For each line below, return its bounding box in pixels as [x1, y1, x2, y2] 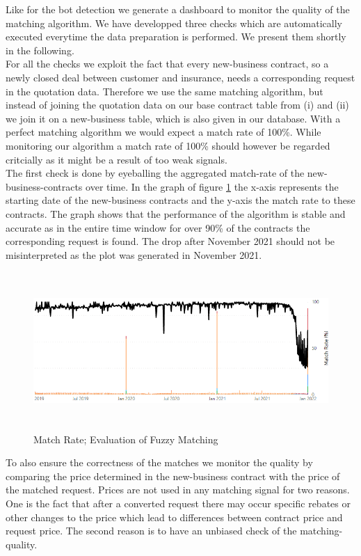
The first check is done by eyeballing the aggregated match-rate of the [6, 166, 305, 180]
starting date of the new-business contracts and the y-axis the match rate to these [6, 193, 355, 207]
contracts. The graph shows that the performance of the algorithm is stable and [6, 206, 346, 221]
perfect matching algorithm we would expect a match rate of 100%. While [6, 125, 321, 139]
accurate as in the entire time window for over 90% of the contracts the [6, 220, 310, 235]
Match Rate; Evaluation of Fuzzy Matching [33, 431, 218, 446]
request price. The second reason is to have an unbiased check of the [6, 523, 297, 538]
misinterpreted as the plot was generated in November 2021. [6, 247, 262, 262]
